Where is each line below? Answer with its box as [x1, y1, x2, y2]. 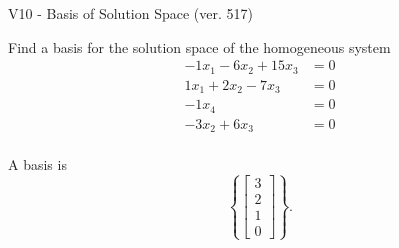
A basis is [8, 154, 67, 175]
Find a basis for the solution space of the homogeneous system [8, 36, 391, 57]
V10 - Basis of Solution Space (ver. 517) [8, 3, 253, 23]
